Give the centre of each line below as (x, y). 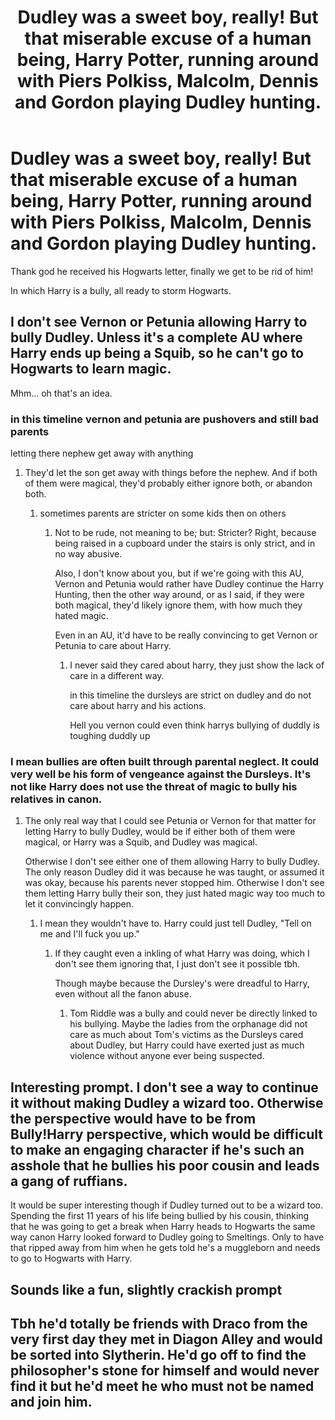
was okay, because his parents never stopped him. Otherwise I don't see (174, 883)
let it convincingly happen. (79, 904)
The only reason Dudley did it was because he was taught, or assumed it (174, 872)
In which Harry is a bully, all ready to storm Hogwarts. (121, 290)
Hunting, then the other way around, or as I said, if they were (179, 595)
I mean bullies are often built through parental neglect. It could (165, 761)
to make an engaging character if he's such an (157, 1149)
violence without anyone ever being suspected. (167, 1056)
